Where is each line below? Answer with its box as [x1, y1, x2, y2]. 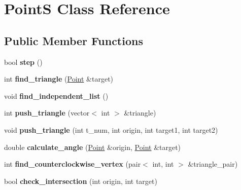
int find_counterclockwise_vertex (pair [4, 159, 141, 169]
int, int [152, 159, 174, 169]
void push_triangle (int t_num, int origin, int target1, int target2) [4, 124, 218, 135]
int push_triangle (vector [4, 107, 90, 118]
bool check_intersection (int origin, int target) [4, 175, 157, 186]
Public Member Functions [4, 32, 143, 48]
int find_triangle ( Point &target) [4, 73, 114, 84]
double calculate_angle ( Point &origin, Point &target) [4, 141, 181, 152]
